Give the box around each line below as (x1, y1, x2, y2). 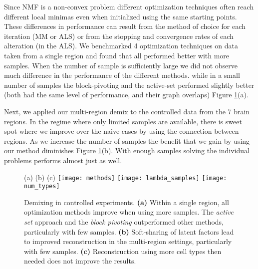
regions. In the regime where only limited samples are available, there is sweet (4, 116, 242, 126)
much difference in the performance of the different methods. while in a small (4, 70, 240, 80)
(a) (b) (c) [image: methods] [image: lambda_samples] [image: (24, 172, 227, 182)
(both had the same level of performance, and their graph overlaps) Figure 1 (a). (4, 89, 249, 100)
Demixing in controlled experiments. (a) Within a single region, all (24, 197, 229, 207)
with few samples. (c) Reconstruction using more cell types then (24, 246, 222, 256)
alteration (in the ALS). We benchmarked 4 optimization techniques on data (4, 40, 238, 51)
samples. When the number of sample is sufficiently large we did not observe (4, 60, 238, 70)
